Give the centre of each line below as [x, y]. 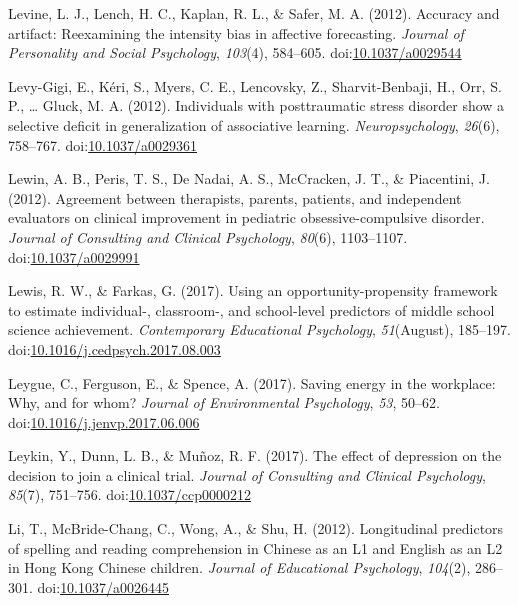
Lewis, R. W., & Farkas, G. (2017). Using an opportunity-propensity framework [253, 290]
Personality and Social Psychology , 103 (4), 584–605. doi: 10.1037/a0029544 [235, 52]
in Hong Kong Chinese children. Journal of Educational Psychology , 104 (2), [239, 567]
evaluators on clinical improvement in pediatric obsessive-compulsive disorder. [246, 217]
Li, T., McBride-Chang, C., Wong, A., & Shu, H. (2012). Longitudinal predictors [256, 528]
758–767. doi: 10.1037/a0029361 [103, 144]
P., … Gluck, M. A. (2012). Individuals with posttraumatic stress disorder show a [256, 105]
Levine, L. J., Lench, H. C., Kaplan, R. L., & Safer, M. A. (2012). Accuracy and [254, 13]
